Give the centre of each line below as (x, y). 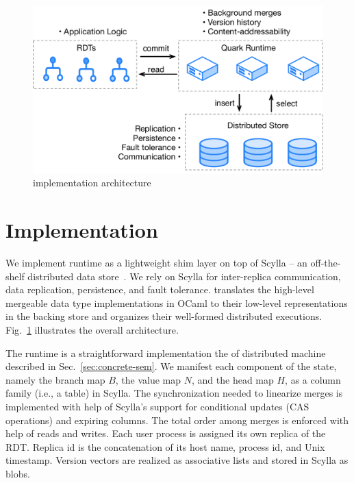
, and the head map (232, 379)
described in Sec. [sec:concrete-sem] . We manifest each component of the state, (171, 366)
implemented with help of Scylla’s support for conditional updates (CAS (157, 406)
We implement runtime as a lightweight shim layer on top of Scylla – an (156, 263)
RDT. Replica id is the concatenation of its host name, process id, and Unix (165, 446)
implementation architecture (92, 183)
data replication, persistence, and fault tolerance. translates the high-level (160, 289)
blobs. (18, 473)
